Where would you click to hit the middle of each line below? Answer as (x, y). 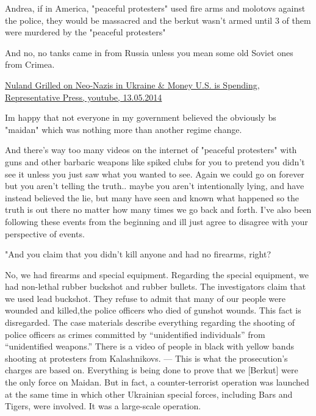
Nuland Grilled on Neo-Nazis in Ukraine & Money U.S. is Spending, (132, 84)
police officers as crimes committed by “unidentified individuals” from (135, 334)
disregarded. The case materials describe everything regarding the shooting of (150, 322)
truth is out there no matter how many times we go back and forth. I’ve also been (158, 210)
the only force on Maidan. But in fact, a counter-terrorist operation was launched (157, 382)
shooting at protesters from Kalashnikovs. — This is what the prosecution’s (146, 358)
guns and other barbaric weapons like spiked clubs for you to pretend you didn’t (155, 161)
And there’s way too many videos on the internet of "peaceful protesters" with (151, 150)
